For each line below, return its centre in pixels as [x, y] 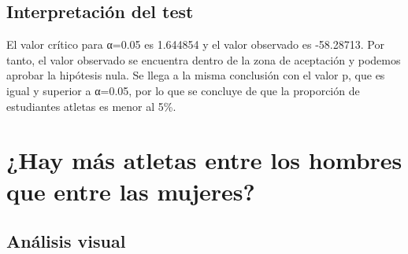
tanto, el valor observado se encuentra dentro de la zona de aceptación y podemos [204, 59]
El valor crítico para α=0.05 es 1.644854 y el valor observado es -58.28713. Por [195, 44]
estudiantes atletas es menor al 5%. [91, 106]
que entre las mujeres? [131, 191]
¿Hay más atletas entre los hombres [204, 160]
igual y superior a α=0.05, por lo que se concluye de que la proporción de [183, 90]
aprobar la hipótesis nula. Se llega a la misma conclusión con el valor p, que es [196, 75]
